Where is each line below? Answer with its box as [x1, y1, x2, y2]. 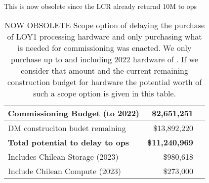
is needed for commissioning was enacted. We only [17, 42, 192, 53]
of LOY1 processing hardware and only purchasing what [7, 30, 202, 42]
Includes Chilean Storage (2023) [8, 150, 119, 162]
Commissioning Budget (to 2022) [8, 107, 140, 119]
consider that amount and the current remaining [21, 64, 188, 76]
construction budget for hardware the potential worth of [7, 76, 202, 88]
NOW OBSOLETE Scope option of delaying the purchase [4, 19, 205, 31]
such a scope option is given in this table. [33, 87, 176, 99]
